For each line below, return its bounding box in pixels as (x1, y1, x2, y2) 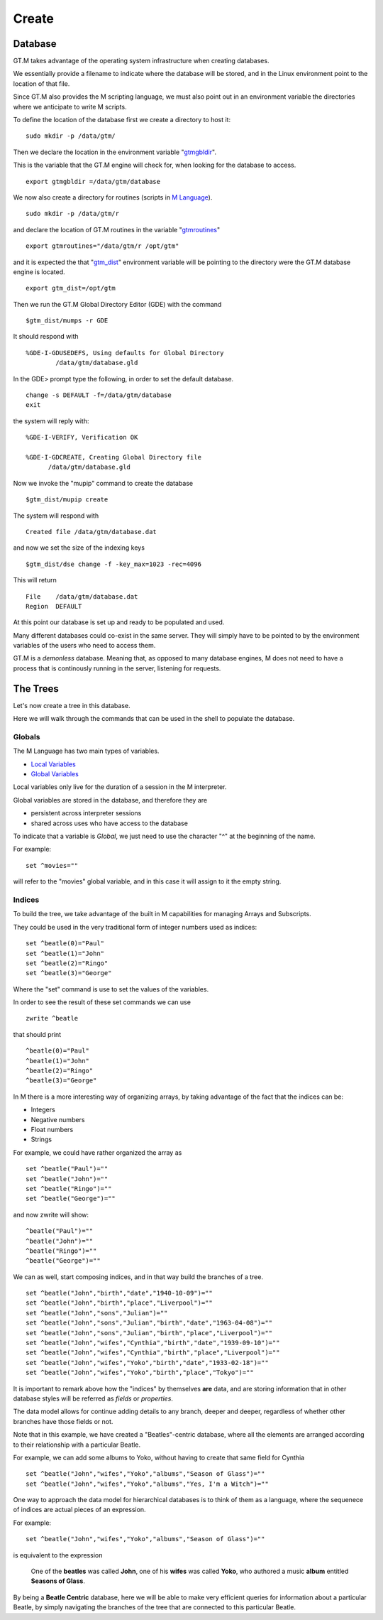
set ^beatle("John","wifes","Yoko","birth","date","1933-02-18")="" (26, 1359, 269, 1366)
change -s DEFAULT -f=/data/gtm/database (26, 391, 172, 399)
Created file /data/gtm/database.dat (26, 528, 157, 536)
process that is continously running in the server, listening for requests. (13, 664, 221, 673)
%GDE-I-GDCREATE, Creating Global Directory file (26, 453, 202, 461)
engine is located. (13, 267, 65, 276)
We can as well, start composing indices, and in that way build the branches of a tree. (13, 1272, 264, 1281)
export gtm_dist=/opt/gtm (26, 284, 116, 293)
